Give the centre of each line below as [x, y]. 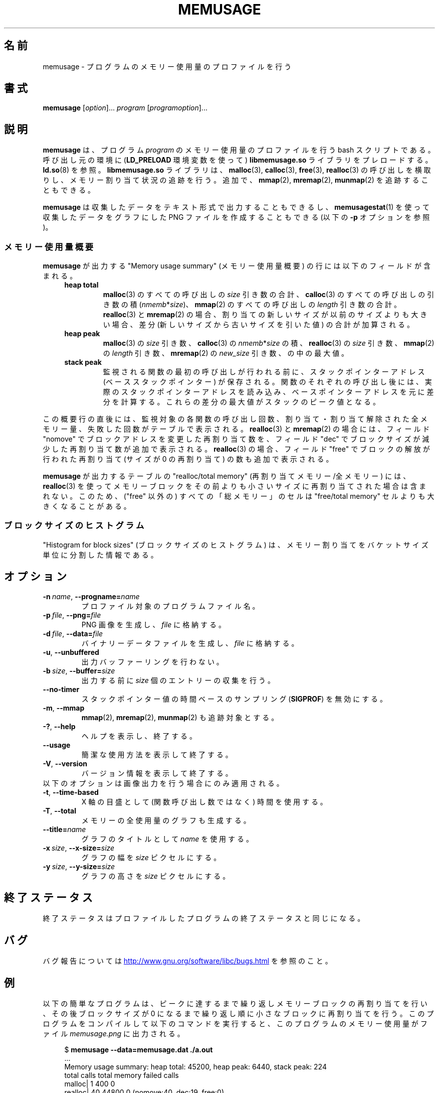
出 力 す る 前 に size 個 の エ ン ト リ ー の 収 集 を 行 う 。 [178, 680]
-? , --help [59, 726]
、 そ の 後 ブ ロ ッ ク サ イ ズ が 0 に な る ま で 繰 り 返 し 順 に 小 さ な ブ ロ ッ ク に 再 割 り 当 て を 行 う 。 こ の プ [238, 1014]
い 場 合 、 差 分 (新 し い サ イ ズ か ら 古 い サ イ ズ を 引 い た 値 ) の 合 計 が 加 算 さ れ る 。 [258, 325]
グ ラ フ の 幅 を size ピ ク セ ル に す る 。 [151, 857]
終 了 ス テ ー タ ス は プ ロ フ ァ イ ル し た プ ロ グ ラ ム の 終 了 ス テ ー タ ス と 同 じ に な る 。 [204, 918]
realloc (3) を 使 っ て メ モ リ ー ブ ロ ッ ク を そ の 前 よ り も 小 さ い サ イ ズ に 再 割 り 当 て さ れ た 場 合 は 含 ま [235, 486]
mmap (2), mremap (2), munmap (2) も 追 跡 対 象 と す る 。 [180, 717]
